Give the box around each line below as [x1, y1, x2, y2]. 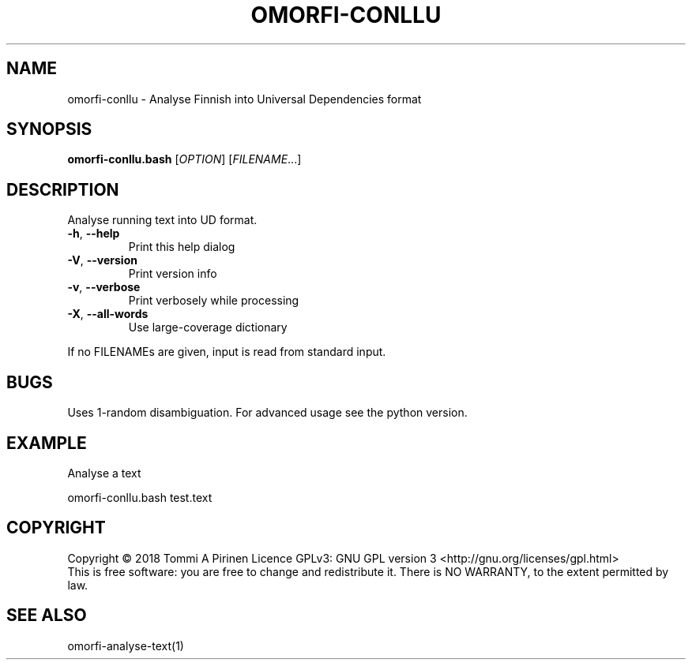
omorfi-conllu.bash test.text [67, 490, 212, 504]
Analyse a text [67, 466, 141, 480]
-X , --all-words [67, 307, 149, 321]
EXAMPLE [6, 432, 87, 453]
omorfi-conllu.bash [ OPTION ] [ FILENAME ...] [67, 152, 302, 166]
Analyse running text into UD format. [67, 213, 258, 227]
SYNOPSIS [6, 119, 92, 140]
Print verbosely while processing [128, 294, 299, 308]
